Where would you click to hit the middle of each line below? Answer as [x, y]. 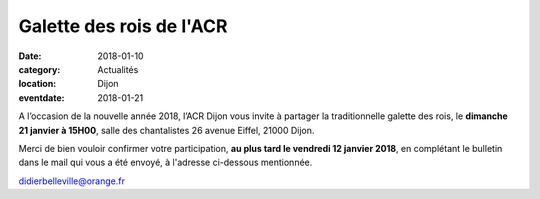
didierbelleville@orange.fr [71, 181]
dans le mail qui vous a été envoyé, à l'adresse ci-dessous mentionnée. [165, 162]
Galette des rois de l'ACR [123, 26]
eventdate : [41, 97]
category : [39, 69]
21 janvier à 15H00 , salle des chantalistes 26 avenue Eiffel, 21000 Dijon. [166, 130]
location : [37, 84]
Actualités [118, 69]
